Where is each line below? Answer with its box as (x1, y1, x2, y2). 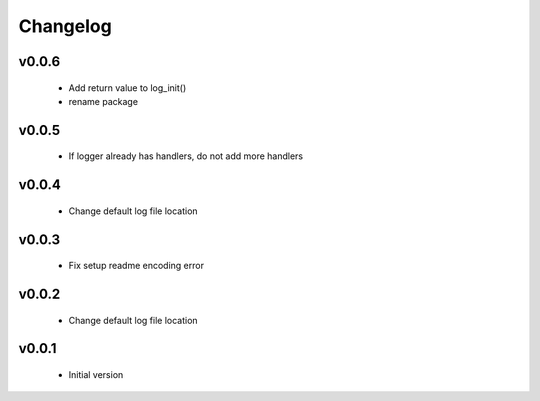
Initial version (68, 368, 124, 380)
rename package (68, 95, 139, 107)
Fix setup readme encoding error (68, 260, 205, 272)
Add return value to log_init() (68, 81, 187, 94)
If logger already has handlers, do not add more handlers (68, 150, 304, 162)
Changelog (18, 15, 112, 37)
